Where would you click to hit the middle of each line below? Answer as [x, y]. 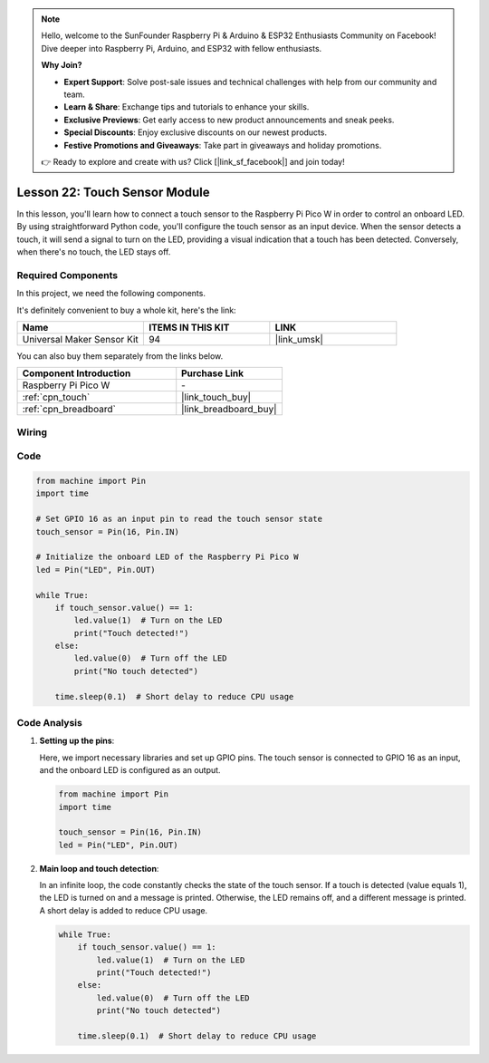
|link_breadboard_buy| [229, 410]
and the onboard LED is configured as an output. [130, 770]
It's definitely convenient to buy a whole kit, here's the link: [126, 310]
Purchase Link [213, 373]
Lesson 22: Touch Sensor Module [113, 192]
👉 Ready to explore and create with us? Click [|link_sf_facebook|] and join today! [193, 161]
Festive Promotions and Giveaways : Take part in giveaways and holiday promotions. [223, 145]
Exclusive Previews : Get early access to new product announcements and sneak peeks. [229, 120]
